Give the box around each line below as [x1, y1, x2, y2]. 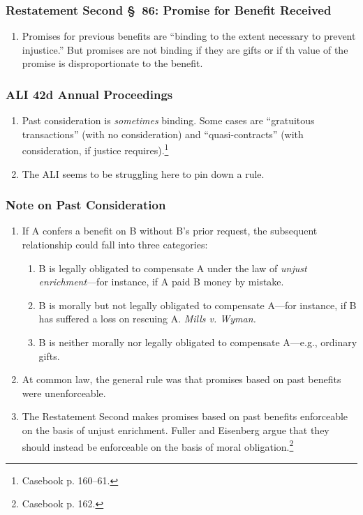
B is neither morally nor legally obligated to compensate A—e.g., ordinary [38, 335, 357, 350]
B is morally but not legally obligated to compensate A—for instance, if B [38, 297, 357, 312]
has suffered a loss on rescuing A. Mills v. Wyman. [38, 311, 256, 326]
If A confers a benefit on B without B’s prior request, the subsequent [22, 223, 318, 238]
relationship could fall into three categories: [22, 237, 208, 252]
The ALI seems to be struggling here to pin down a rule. [22, 166, 265, 181]
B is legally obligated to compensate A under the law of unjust [38, 260, 307, 275]
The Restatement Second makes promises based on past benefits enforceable [22, 409, 348, 424]
